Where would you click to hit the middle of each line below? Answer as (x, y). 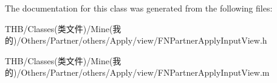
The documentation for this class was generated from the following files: (139, 8)
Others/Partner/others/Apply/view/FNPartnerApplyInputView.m (145, 72)
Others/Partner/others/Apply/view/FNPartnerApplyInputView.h (144, 40)
